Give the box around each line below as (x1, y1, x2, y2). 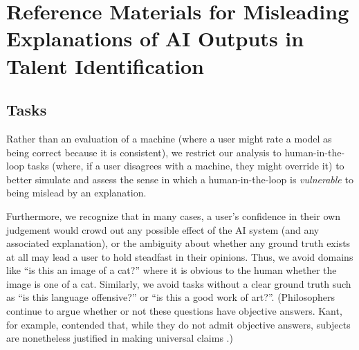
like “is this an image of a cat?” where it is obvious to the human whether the (6, 263, 337, 277)
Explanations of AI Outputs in (6, 24, 304, 53)
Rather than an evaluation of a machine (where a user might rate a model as (6, 131, 332, 145)
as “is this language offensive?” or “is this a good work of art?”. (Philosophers (6, 290, 335, 304)
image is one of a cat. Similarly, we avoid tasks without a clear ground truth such (6, 276, 351, 291)
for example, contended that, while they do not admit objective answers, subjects (6, 317, 351, 331)
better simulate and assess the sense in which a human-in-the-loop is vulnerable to (6, 172, 353, 186)
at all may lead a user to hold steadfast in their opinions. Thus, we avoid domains (6, 249, 353, 264)
